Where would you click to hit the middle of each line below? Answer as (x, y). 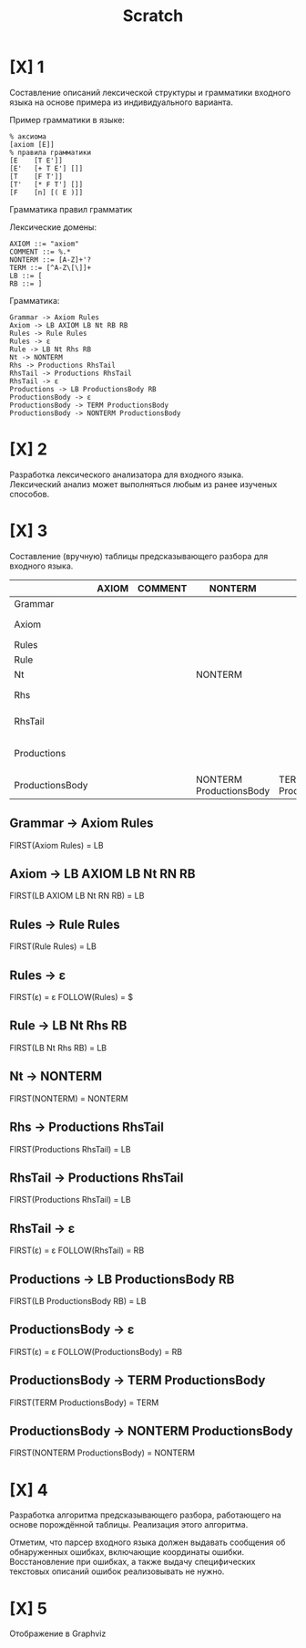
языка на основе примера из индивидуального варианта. (122, 102)
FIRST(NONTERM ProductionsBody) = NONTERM (102, 1453)
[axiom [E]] (32, 144)
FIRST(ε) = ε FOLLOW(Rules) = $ (71, 997)
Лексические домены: (53, 227)
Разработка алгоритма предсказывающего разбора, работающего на (146, 1515)
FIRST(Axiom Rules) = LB (56, 845)
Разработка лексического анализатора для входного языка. (127, 475)
